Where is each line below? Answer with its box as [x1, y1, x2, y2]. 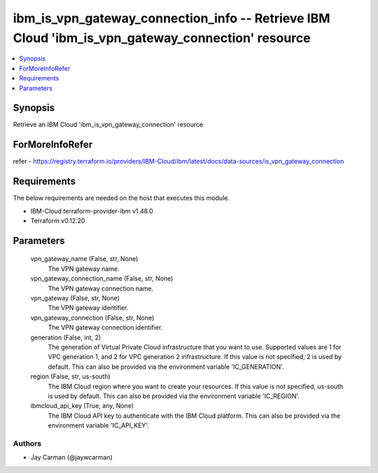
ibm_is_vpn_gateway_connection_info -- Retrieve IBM [13, 10, 330, 26]
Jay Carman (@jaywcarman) [30, 453, 113, 462]
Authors [13, 438, 42, 448]
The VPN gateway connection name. [48, 284, 154, 292]
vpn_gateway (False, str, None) [30, 294, 120, 302]
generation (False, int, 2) [30, 333, 101, 341]
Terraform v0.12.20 [30, 217, 85, 225]
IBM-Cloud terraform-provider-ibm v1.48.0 [30, 206, 153, 215]
